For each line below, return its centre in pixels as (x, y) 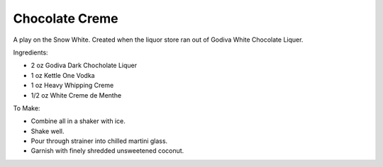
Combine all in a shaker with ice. (78, 121)
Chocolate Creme (66, 18)
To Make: (27, 108)
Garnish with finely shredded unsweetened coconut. (107, 151)
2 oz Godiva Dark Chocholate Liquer (84, 65)
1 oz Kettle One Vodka (63, 75)
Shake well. (48, 131)
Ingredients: (31, 52)
